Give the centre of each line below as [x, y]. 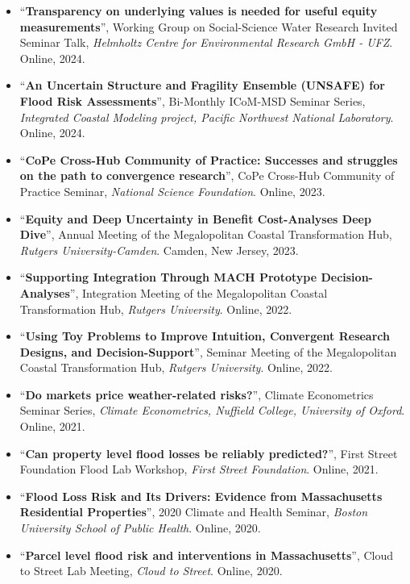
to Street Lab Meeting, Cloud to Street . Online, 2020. [151, 571]
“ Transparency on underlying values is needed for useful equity [199, 10]
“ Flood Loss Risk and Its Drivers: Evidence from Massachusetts [201, 496]
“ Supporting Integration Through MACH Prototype [168, 277]
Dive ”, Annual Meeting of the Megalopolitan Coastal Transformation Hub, [206, 234]
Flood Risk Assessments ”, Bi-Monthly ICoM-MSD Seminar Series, [193, 100]
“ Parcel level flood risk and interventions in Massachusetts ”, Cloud [207, 555]
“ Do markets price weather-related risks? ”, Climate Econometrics [197, 394]
